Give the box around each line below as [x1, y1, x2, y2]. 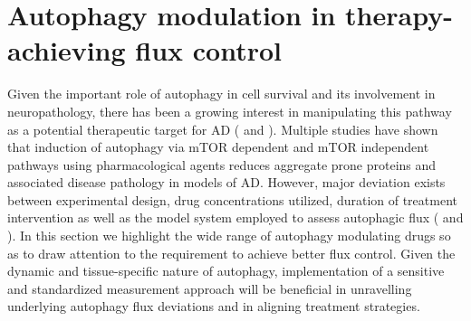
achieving [7, 32, 126, 69]
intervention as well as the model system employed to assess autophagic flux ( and [7, 208, 464, 227]
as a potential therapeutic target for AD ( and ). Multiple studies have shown [7, 119, 438, 138]
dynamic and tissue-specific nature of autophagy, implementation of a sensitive [7, 261, 445, 280]
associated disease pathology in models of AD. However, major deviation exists [7, 173, 446, 192]
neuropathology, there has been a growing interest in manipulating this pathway [7, 101, 452, 120]
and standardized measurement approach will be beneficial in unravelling [7, 279, 412, 297]
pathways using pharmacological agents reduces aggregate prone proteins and [7, 155, 437, 174]
